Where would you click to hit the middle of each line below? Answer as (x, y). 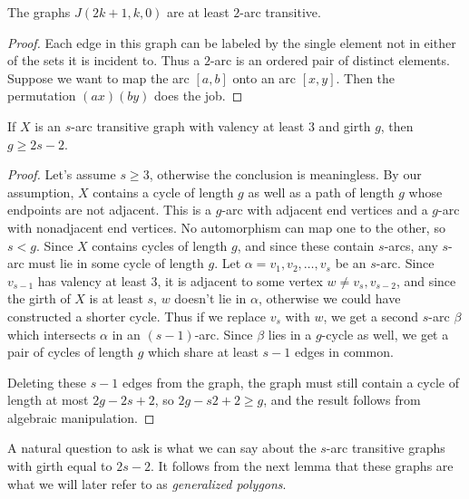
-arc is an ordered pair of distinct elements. (330, 60)
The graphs (39, 12)
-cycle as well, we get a (385, 334)
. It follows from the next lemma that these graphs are (302, 466)
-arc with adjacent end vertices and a (325, 210)
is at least (116, 298)
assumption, (41, 192)
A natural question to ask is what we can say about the (162, 448)
